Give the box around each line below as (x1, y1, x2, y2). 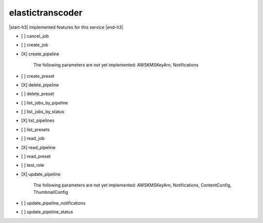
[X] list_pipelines (21, 118, 55, 123)
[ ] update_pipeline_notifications (21, 200, 86, 206)
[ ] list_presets (21, 126, 50, 132)
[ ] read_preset (21, 154, 51, 159)
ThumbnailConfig (33, 189, 68, 195)
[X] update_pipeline (21, 171, 61, 177)
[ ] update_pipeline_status (21, 209, 73, 215)
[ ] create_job (21, 42, 48, 48)
